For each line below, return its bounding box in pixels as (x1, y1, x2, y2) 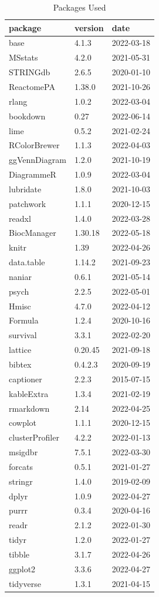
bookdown (9, 109, 46, 122)
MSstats (9, 51, 38, 64)
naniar (9, 270, 32, 282)
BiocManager (9, 226, 56, 239)
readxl (9, 212, 31, 224)
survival (9, 329, 37, 341)
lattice (9, 343, 32, 356)
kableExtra (9, 387, 49, 399)
